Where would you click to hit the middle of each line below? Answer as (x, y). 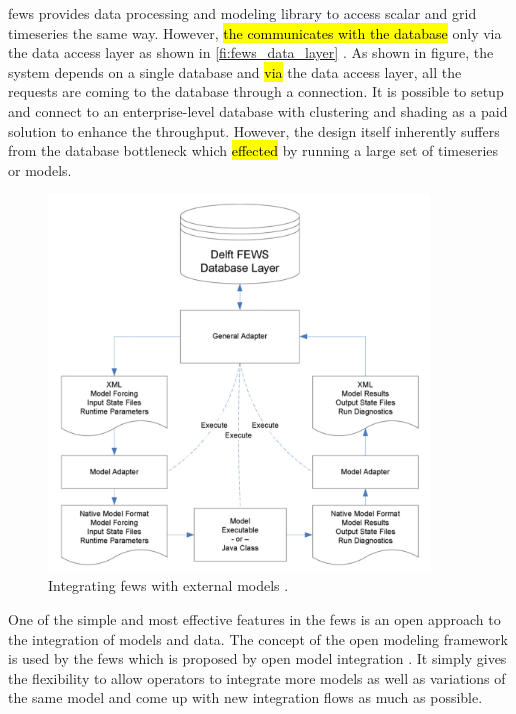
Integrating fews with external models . (168, 585)
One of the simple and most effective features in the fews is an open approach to (254, 619)
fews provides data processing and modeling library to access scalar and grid (242, 13)
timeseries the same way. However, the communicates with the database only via (255, 32)
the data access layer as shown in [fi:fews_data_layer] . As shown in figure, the (251, 52)
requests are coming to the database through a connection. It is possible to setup (256, 91)
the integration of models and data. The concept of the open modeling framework (258, 638)
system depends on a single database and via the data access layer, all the (235, 71)
